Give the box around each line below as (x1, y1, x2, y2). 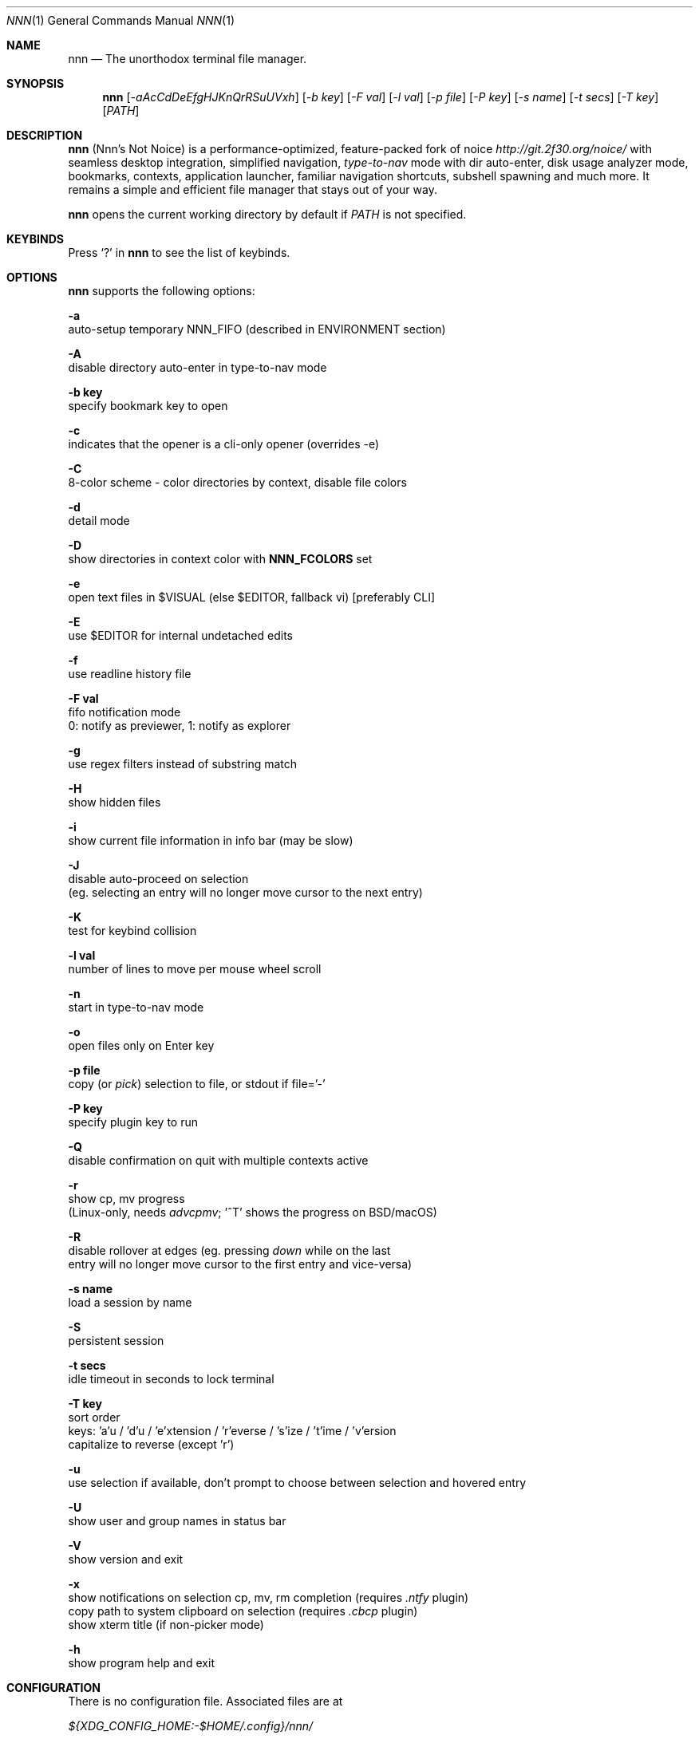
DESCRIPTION (6, 128, 83, 142)
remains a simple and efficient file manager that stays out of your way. (68, 183, 437, 196)
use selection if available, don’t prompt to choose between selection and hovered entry (68, 1476, 527, 1489)
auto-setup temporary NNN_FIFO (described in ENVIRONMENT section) (68, 322, 446, 336)
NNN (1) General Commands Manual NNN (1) (6, 14, 235, 27)
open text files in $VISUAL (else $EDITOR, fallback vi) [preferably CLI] (68, 590, 435, 604)
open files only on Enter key (68, 1039, 215, 1052)
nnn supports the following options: (68, 284, 255, 298)
